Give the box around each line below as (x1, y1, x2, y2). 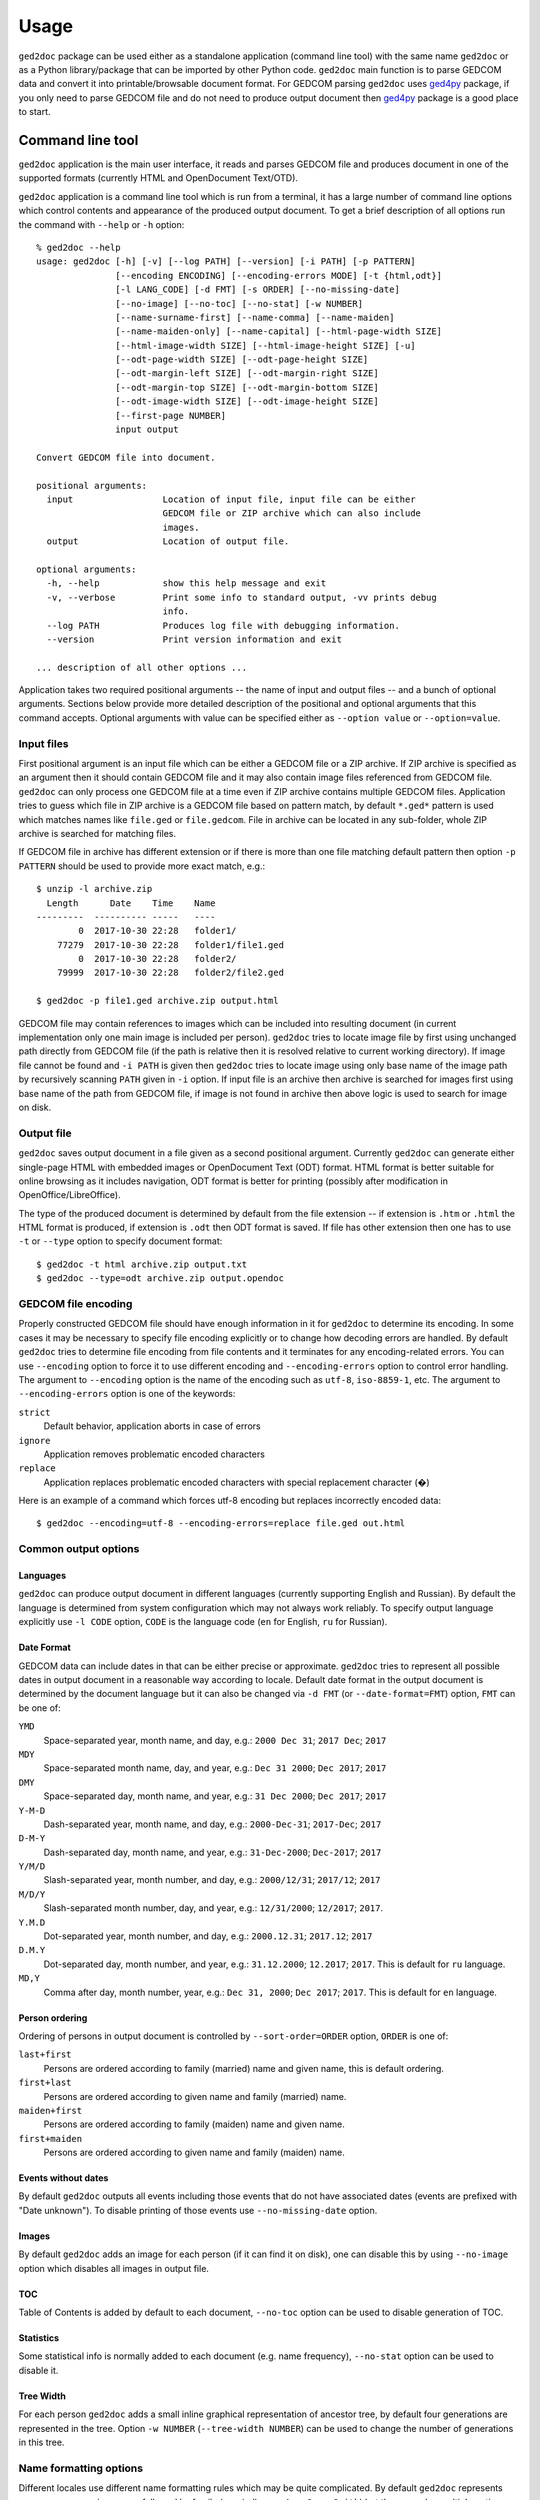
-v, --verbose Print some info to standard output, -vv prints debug (46, 591, 437, 603)
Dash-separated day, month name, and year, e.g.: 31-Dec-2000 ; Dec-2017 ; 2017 (43, 1846, 382, 1858)
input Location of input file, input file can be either (46, 494, 416, 505)
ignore (18, 1435, 51, 1446)
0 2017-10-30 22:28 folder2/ (78, 953, 237, 965)
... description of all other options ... (36, 661, 248, 673)
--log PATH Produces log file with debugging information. (46, 620, 400, 631)
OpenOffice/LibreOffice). (18, 1189, 121, 1201)
